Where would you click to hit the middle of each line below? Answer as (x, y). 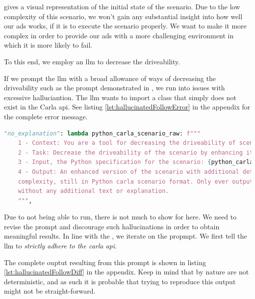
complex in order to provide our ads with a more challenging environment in (119, 35)
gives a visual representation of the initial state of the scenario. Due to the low (122, 6)
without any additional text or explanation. (93, 191)
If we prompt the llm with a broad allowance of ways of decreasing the (110, 78)
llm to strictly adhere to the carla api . (60, 246)
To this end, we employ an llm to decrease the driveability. (92, 61)
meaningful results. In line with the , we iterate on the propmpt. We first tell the (126, 236)
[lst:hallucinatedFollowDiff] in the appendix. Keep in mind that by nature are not (127, 272)
